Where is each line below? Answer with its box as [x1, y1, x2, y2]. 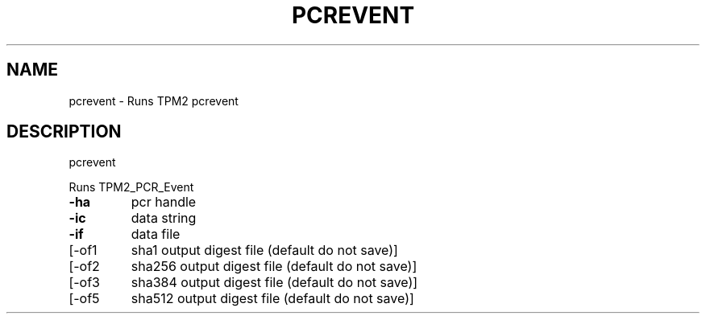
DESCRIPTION [6, 121, 122, 142]
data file [131, 226, 181, 243]
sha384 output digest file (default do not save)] [131, 274, 418, 291]
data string [131, 210, 197, 227]
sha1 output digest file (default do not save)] [131, 242, 398, 259]
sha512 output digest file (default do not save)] [131, 290, 414, 307]
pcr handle [131, 194, 197, 211]
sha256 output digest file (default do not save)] [131, 258, 417, 275]
